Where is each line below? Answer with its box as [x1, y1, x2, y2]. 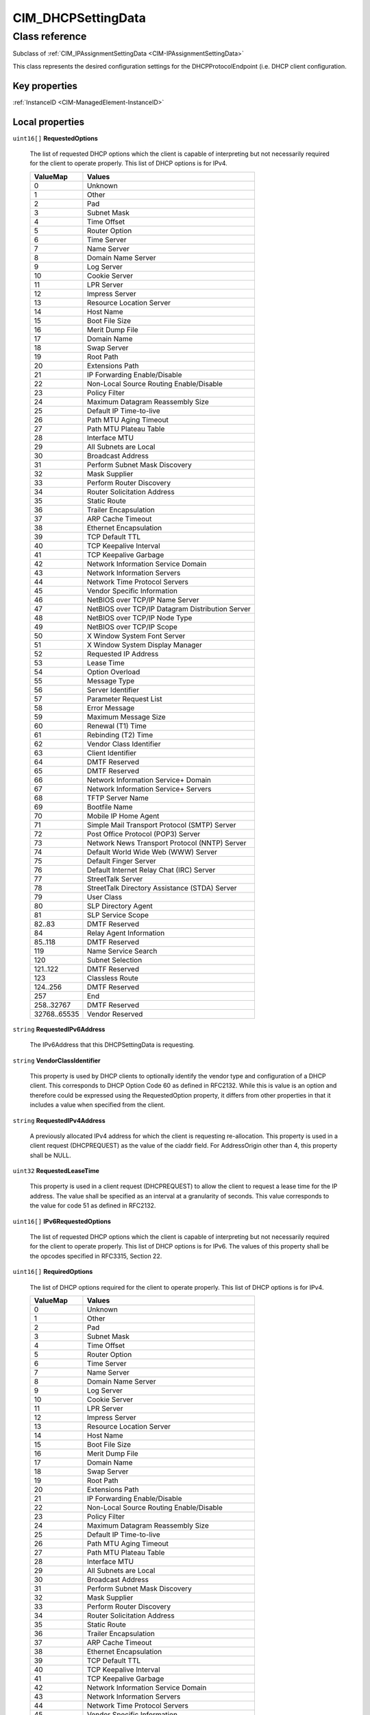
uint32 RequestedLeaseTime [12, 1167, 99, 1175]
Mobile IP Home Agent [86, 811, 160, 820]
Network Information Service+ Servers [86, 784, 212, 794]
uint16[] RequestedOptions [12, 134, 99, 142]
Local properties [12, 116, 85, 128]
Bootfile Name [86, 802, 133, 812]
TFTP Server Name [86, 793, 149, 803]
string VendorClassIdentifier [12, 1056, 101, 1065]
